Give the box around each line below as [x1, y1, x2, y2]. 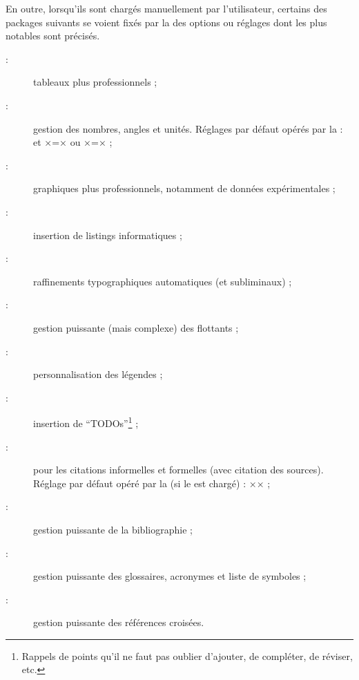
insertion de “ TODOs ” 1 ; [33, 414, 139, 430]
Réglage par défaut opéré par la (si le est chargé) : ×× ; [33, 475, 271, 490]
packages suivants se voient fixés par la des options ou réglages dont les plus [6, 15, 327, 29]
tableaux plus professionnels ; [33, 75, 157, 89]
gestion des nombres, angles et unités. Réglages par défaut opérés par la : [33, 121, 343, 135]
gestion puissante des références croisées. [33, 615, 204, 630]
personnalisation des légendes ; [33, 367, 163, 381]
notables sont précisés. [6, 28, 100, 43]
